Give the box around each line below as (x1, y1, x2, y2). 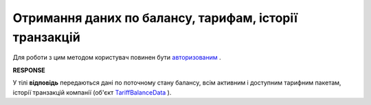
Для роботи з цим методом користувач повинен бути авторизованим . (12, 54, 221, 62)
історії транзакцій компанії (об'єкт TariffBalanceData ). (12, 88, 172, 96)
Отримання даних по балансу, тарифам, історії (12, 10, 298, 25)
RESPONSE (12, 66, 46, 74)
